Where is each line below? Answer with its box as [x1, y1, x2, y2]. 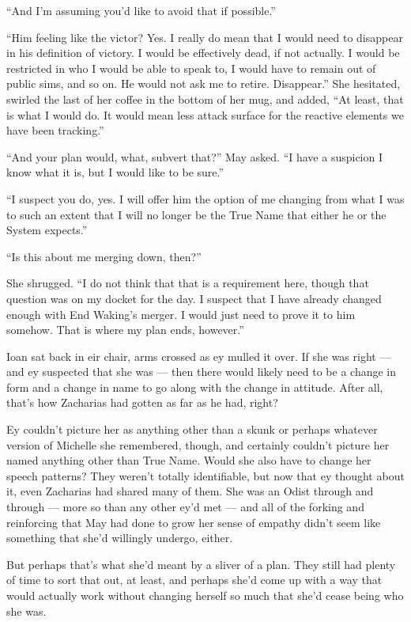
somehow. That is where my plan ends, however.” [6, 321, 244, 338]
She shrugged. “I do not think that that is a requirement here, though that [6, 275, 369, 291]
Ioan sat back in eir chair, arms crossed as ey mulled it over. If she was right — [6, 347, 391, 364]
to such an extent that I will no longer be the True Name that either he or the [6, 206, 386, 222]
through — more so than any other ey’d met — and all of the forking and [6, 499, 364, 515]
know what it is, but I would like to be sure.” [6, 164, 224, 180]
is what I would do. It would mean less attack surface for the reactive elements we [6, 106, 404, 123]
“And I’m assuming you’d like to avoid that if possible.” [6, 2, 276, 18]
